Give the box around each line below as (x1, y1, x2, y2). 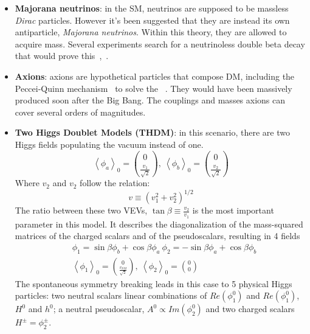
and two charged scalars (205, 302, 295, 315)
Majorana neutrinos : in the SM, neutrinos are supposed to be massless (15, 2, 289, 14)
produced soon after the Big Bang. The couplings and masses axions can (15, 94, 286, 106)
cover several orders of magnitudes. (15, 105, 146, 118)
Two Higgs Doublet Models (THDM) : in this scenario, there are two (15, 126, 290, 139)
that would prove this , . (15, 49, 109, 62)
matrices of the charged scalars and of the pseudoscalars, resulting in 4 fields (15, 229, 300, 242)
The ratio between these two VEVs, (15, 204, 148, 217)
